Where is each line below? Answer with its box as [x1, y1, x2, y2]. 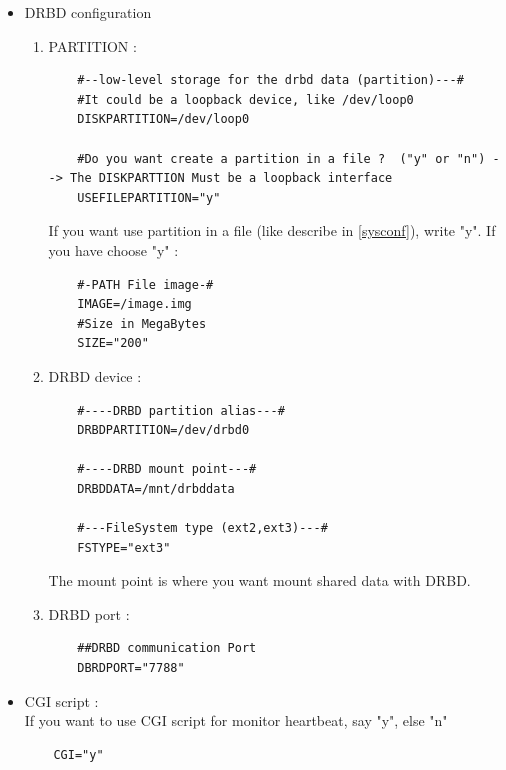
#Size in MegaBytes [77, 316, 207, 331]
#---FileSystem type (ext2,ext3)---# [77, 521, 328, 536]
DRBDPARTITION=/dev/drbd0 [77, 423, 250, 438]
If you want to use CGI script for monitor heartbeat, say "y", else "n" [24, 710, 448, 731]
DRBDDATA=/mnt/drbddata [77, 481, 235, 496]
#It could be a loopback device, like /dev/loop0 [77, 92, 414, 107]
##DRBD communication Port [77, 641, 257, 656]
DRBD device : [48, 365, 142, 386]
